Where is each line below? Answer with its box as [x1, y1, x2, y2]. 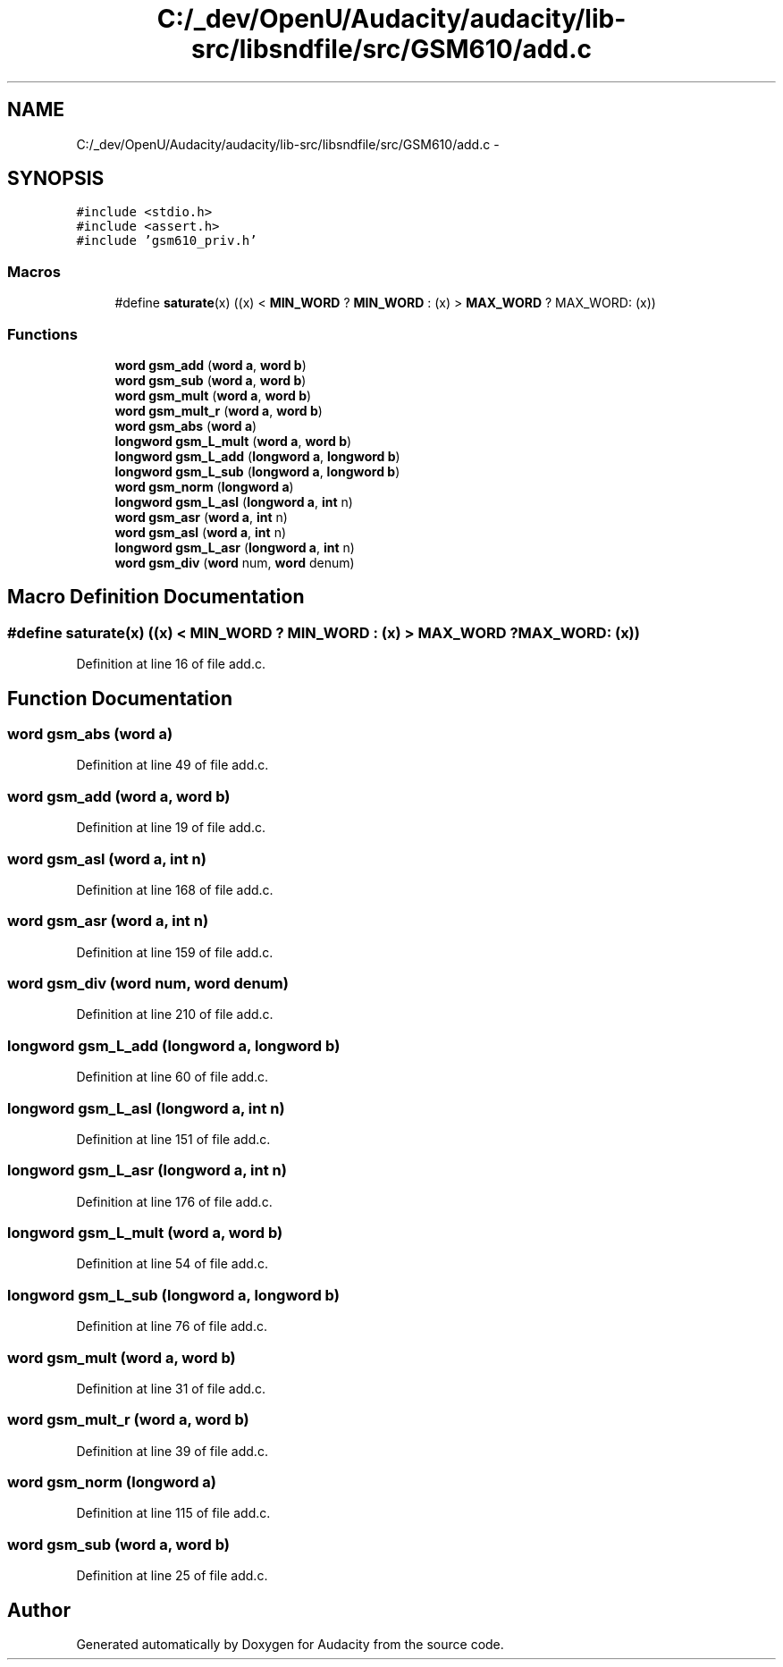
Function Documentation [7, 686, 232, 710]
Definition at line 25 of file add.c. [76, 1568, 268, 1584]
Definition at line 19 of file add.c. [76, 820, 265, 836]
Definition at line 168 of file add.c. [76, 881, 274, 897]
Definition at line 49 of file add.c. [76, 757, 269, 773]
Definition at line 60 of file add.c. [76, 1069, 269, 1085]
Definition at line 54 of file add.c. [76, 1256, 268, 1272]
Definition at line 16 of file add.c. [76, 656, 265, 672]
